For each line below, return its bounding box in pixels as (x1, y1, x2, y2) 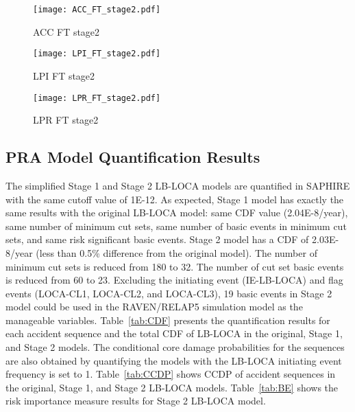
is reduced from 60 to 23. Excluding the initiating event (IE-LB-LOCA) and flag (5, 273, 343, 287)
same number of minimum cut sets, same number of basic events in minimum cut (5, 218, 347, 233)
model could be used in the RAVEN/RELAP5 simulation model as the (5, 299, 303, 314)
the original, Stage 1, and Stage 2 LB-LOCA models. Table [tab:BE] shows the (5, 380, 339, 394)
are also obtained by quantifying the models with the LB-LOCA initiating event (5, 353, 342, 367)
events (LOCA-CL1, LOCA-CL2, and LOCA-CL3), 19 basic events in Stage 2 (5, 286, 332, 300)
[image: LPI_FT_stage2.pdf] (33, 49, 161, 59)
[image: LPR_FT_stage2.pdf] (33, 93, 161, 103)
